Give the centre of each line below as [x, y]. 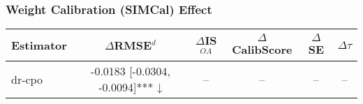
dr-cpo [27, 79]
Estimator [39, 45]
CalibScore [262, 49]
